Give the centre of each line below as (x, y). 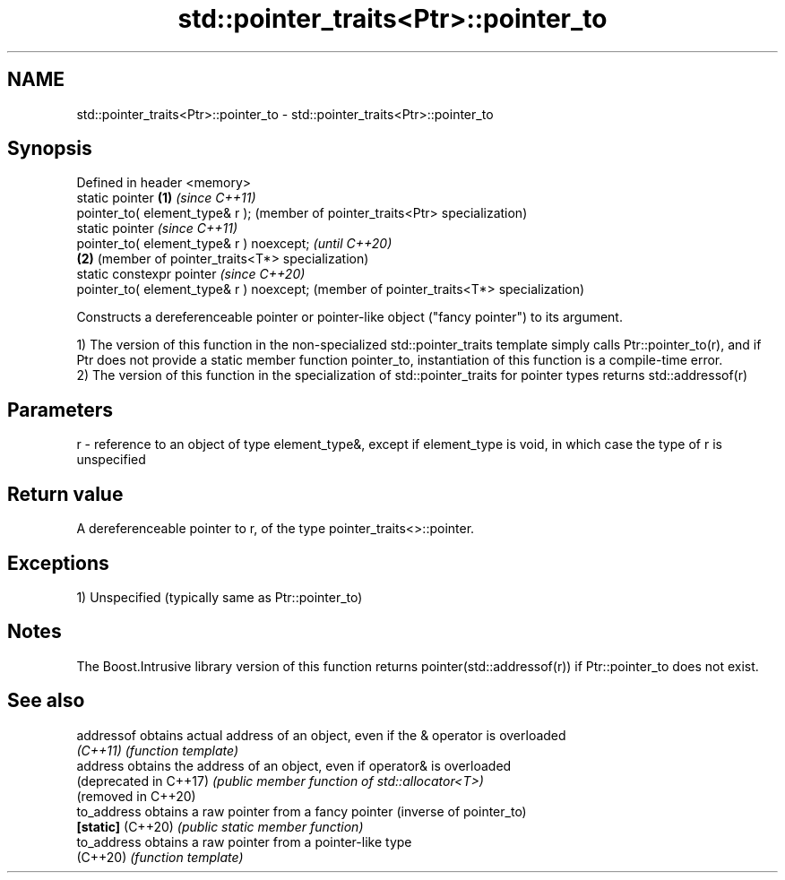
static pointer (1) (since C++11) (166, 198)
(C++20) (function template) (160, 857)
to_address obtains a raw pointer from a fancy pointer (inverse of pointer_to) (302, 811)
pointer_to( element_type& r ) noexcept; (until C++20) (234, 244)
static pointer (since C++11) (157, 229)
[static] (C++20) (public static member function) (220, 826)
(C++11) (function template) (158, 750)
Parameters (60, 410)
